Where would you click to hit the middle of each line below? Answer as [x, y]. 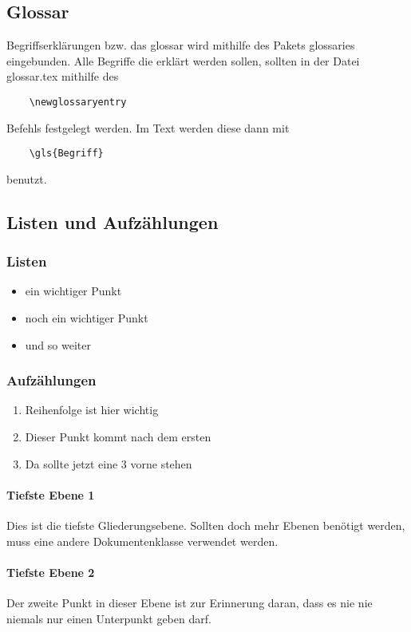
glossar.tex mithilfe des [63, 76]
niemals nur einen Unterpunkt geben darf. [109, 618]
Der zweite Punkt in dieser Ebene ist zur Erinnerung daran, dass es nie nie [190, 603]
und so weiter [58, 344]
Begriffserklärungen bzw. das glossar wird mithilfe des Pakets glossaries [181, 45]
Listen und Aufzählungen [113, 221]
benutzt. [27, 178]
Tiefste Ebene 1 [51, 494]
